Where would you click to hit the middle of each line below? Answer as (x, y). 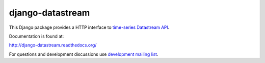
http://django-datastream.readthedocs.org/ (53, 45)
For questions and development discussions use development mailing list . (84, 54)
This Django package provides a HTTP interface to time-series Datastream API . (89, 27)
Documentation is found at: (36, 36)
